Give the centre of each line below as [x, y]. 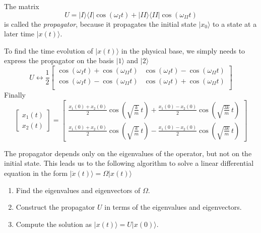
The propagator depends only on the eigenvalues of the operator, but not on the [128, 153]
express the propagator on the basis [59, 60]
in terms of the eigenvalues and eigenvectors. [173, 207]
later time [19, 34]
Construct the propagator [55, 207]
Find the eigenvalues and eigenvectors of [78, 190]
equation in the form [36, 173]
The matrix [22, 6]
